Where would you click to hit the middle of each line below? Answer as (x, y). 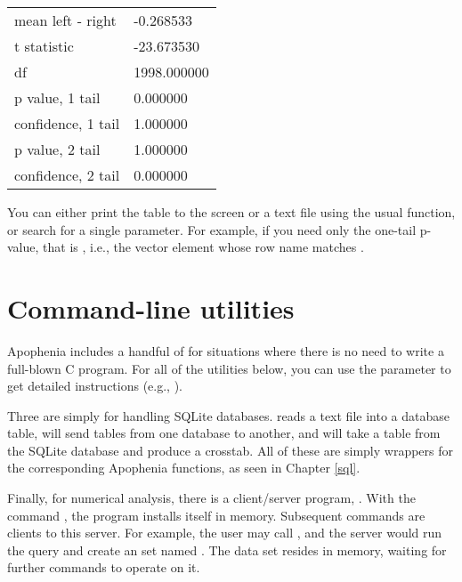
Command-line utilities (151, 307)
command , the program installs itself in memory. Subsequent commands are (216, 515)
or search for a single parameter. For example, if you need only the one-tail (212, 229)
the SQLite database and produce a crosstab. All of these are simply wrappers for (231, 450)
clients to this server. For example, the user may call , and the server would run (225, 533)
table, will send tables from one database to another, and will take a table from (224, 433)
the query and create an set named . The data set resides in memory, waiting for (227, 550)
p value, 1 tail (57, 97)
